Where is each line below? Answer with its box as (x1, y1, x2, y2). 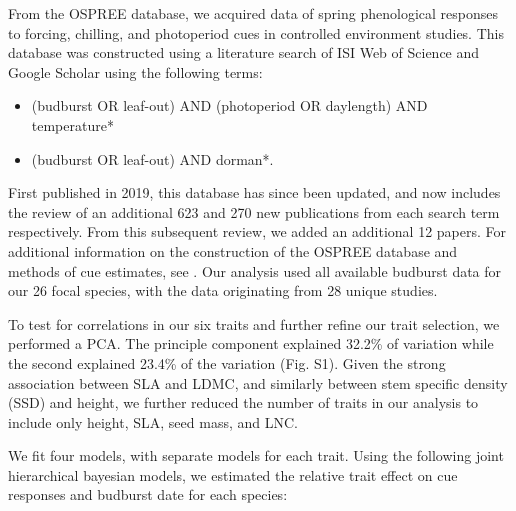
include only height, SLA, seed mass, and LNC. (8, 411, 298, 432)
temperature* (31, 114, 114, 135)
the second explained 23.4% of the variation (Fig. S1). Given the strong (8, 352, 446, 373)
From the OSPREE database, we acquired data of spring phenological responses (8, 3, 498, 23)
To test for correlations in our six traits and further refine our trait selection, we (8, 313, 500, 334)
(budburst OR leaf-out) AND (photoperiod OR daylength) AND (31, 95, 428, 116)
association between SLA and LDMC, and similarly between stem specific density (8, 372, 508, 393)
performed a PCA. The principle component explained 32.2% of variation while (8, 333, 494, 354)
